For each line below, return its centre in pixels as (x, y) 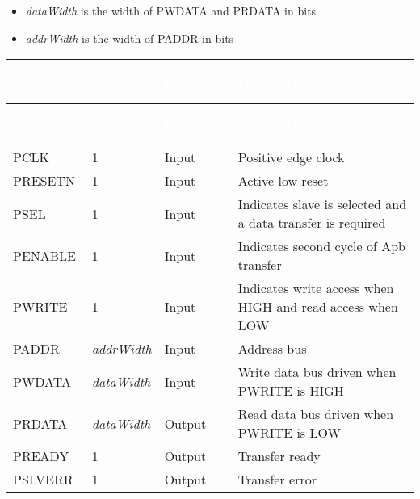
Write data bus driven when (317, 372)
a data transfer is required (312, 223)
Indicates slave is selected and (322, 204)
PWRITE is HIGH (291, 391)
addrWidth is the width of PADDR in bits (130, 38)
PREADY (41, 456)
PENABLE (45, 255)
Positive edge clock (291, 157)
